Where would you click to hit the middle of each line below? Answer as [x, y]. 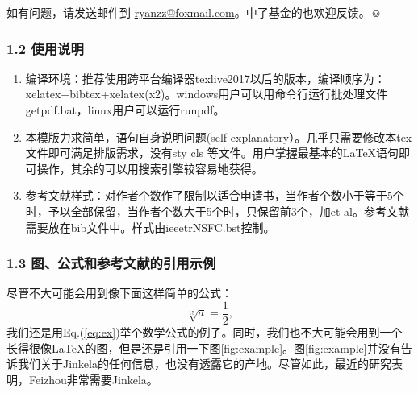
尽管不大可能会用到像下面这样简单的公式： [119, 293]
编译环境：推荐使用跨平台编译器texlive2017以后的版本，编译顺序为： [205, 78]
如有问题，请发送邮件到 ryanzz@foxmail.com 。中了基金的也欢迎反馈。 [188, 12]
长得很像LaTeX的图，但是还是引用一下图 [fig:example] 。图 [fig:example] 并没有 [204, 347]
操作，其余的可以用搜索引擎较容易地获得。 [150, 168]
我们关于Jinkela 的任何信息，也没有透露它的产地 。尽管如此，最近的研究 [204, 364]
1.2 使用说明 [45, 48]
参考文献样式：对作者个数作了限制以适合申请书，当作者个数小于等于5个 [215, 195]
